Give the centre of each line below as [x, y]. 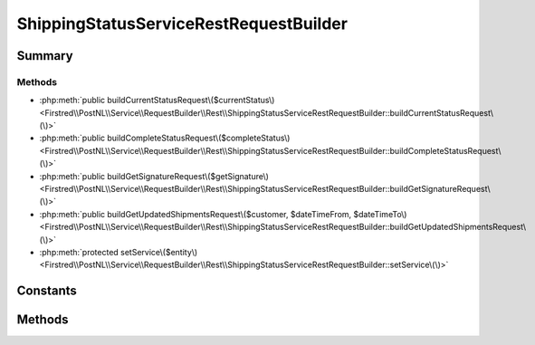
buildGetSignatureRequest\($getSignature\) [188, 176]
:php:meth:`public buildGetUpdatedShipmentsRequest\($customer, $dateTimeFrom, [196, 214]
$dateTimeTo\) [380, 214]
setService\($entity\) [159, 252]
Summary [45, 56]
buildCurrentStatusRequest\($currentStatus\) [191, 101]
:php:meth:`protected [79, 252]
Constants [47, 291]
